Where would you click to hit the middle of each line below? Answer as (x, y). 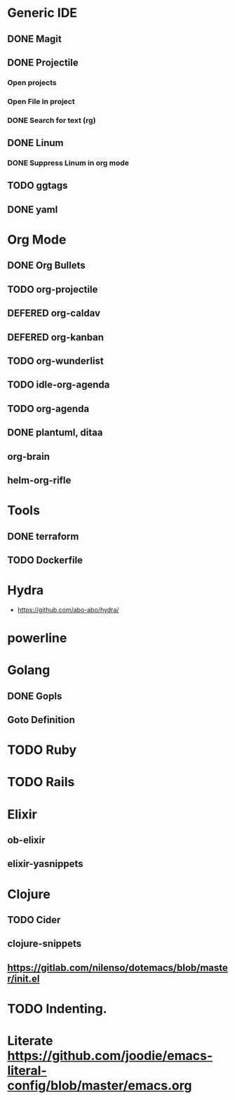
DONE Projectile (43, 62)
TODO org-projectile (53, 289)
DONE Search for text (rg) (52, 120)
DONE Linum (35, 143)
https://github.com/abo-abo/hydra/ (68, 609)
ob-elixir (26, 840)
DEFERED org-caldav (54, 313)
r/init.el (23, 978)
